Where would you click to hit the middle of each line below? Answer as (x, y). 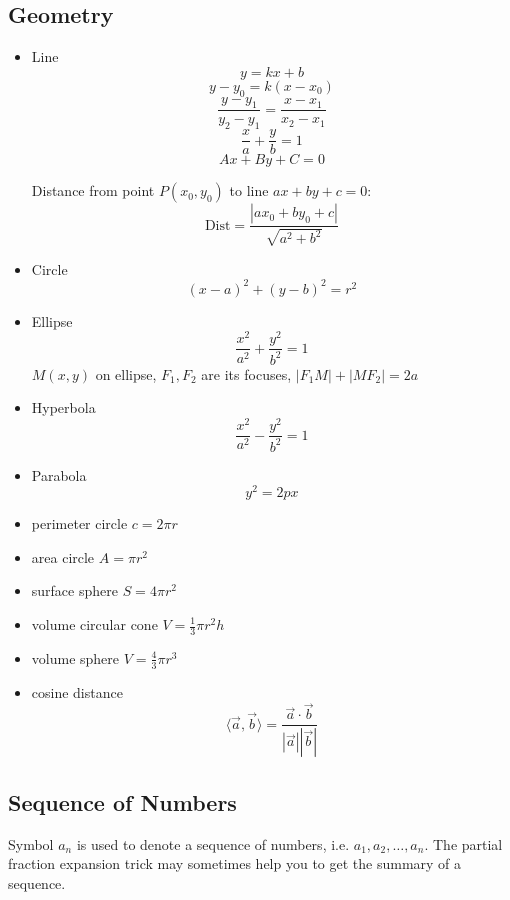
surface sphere (74, 590)
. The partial (463, 843)
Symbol (31, 843)
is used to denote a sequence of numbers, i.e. (213, 843)
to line (249, 190)
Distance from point (93, 190)
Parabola (59, 474)
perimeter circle (79, 523)
